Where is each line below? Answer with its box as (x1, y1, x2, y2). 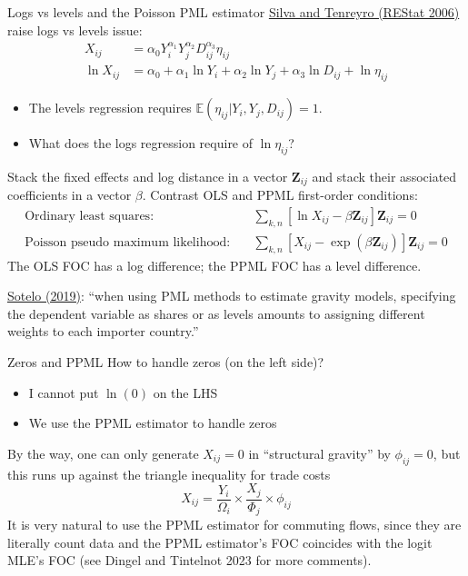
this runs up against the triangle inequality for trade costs (7, 464, 331, 483)
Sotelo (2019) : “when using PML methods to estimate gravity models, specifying (7, 286, 456, 305)
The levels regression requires (28, 98, 192, 117)
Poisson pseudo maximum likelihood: (25, 235, 231, 249)
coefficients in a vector (7, 185, 132, 204)
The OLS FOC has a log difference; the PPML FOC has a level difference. (7, 255, 422, 274)
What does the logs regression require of (28, 134, 254, 153)
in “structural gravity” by (248, 443, 391, 462)
